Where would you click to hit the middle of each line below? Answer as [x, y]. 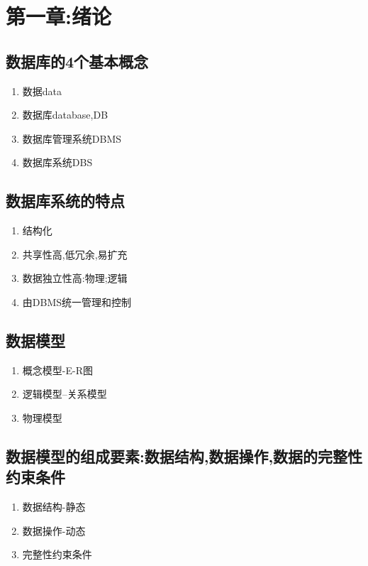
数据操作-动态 [54, 530]
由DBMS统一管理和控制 [77, 301]
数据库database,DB [65, 115]
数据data [42, 91]
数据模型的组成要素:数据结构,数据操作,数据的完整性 [184, 456]
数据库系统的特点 [65, 201]
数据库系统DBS [57, 162]
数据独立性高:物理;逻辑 [75, 278]
